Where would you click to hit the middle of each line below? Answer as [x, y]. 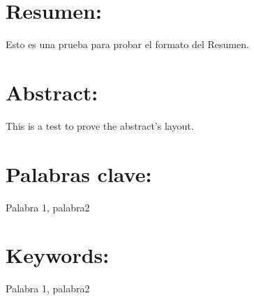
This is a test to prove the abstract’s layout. [100, 125]
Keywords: [58, 255]
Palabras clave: [79, 173]
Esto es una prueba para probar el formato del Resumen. [127, 44]
